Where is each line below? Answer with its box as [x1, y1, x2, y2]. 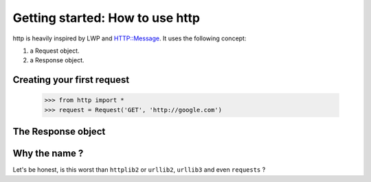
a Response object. [30, 56, 85, 64]
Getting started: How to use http [12, 10, 201, 25]
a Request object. [30, 47, 80, 55]
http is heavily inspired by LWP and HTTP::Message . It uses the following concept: [12, 34, 247, 42]
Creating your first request [12, 74, 130, 86]
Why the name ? [12, 148, 84, 159]
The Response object [12, 126, 106, 138]
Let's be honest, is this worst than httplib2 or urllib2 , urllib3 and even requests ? [12, 166, 266, 174]
